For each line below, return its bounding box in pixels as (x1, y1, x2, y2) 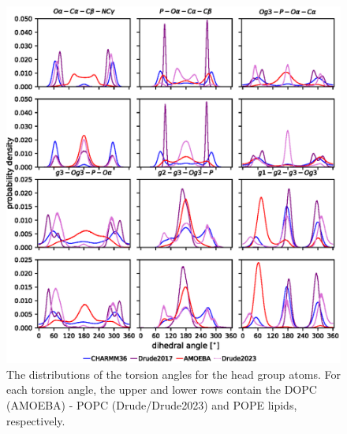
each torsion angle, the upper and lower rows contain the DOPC (6, 381, 317, 398)
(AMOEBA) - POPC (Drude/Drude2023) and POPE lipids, (6, 397, 297, 413)
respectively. (6, 412, 65, 428)
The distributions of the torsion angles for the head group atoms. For (6, 365, 341, 382)
